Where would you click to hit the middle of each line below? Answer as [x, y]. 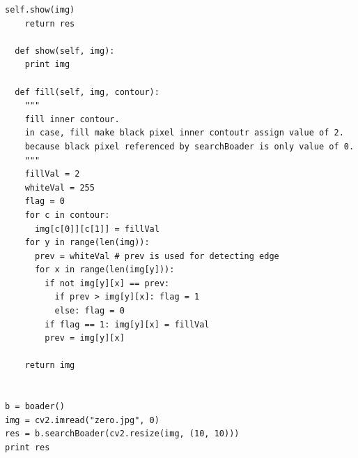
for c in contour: [67, 215]
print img [47, 65]
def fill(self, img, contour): [87, 92]
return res [50, 23]
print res [28, 448]
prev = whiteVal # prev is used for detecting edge [157, 256]
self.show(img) [40, 10]
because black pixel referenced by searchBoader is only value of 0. [189, 146]
